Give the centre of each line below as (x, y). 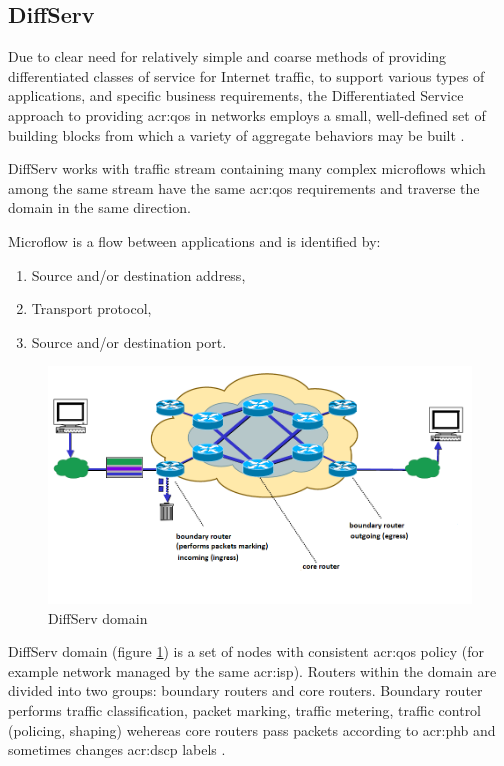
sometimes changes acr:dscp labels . (117, 749)
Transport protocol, (91, 308)
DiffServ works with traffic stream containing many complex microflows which (247, 168)
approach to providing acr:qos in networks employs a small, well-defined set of (247, 114)
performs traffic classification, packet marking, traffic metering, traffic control (245, 710)
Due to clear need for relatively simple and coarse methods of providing (227, 56)
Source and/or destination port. (129, 341)
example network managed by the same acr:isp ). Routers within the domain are (252, 670)
